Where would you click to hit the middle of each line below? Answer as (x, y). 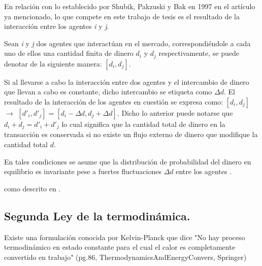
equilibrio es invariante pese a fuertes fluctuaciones (83, 171)
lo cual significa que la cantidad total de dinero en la (143, 124)
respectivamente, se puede (199, 53)
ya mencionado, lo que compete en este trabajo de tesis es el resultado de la (122, 16)
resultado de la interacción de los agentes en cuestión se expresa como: (114, 102)
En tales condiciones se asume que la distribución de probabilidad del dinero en (128, 161)
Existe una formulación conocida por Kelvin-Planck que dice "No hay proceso (125, 237)
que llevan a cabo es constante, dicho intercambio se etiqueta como (108, 92)
